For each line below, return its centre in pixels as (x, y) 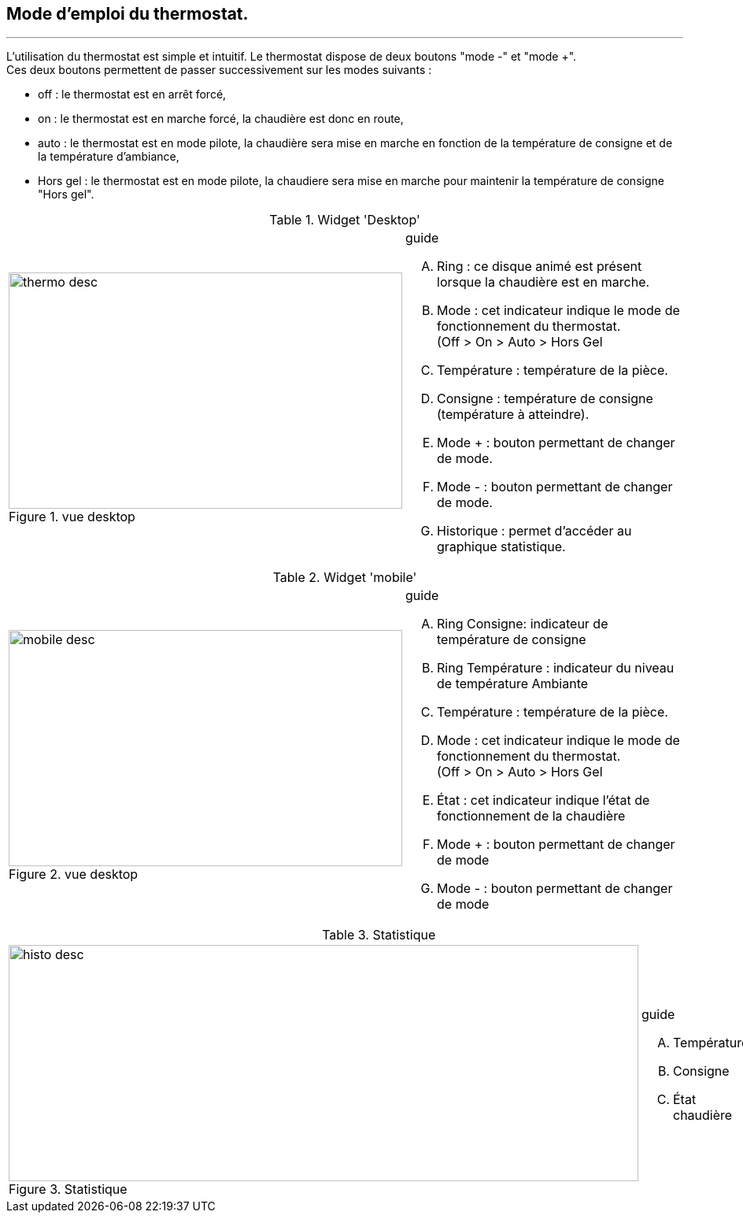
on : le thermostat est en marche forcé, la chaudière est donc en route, (221, 119)
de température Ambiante (513, 684)
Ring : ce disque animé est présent (540, 267)
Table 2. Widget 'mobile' (345, 578)
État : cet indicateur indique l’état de (543, 800)
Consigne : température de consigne (545, 399)
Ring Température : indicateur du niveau (556, 668)
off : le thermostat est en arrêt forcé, (132, 94)
